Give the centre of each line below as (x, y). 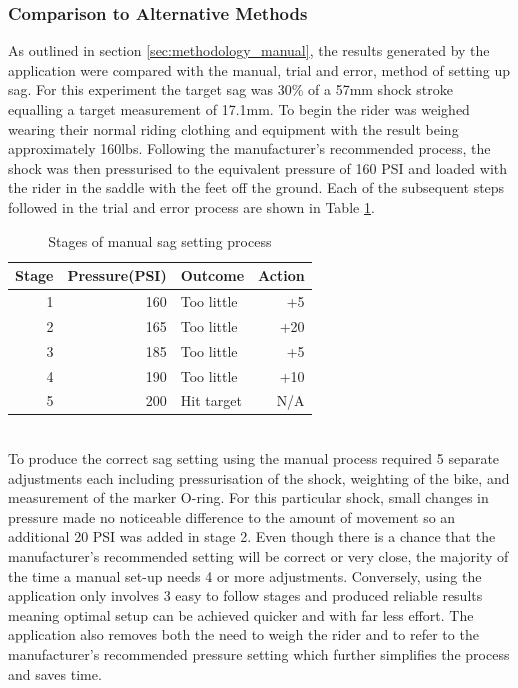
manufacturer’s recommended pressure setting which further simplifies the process (259, 654)
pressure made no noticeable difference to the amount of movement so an (232, 516)
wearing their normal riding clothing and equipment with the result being (233, 128)
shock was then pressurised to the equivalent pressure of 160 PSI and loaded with (258, 167)
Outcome (212, 275)
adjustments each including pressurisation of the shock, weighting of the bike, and (259, 477)
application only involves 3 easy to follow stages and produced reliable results (245, 595)
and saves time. (55, 673)
